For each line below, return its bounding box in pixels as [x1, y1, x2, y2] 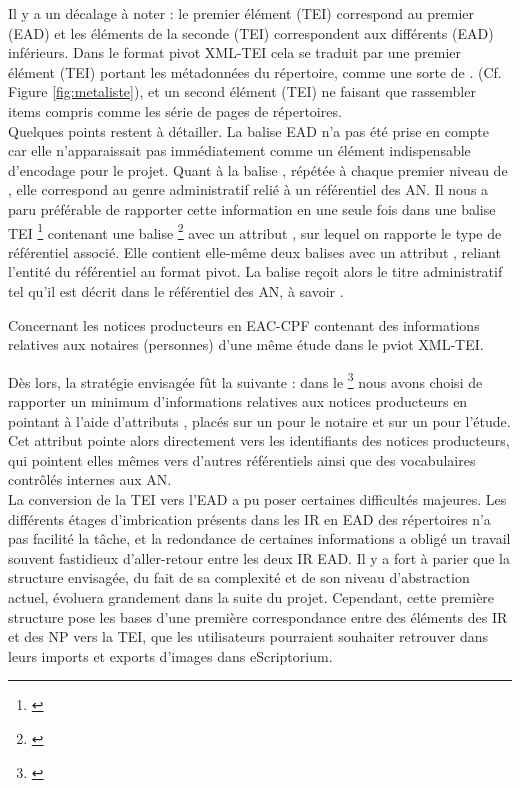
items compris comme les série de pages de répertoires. [8, 100, 342, 121]
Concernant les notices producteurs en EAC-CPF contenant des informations [8, 314, 480, 335]
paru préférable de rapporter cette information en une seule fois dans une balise [8, 198, 496, 219]
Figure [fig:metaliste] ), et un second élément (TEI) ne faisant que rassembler [8, 81, 476, 102]
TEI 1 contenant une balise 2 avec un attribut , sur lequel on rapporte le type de [8, 219, 502, 243]
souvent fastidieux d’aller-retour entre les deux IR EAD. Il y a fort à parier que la [8, 547, 510, 568]
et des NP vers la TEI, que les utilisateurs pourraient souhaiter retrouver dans [8, 626, 488, 647]
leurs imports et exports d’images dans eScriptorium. [8, 645, 333, 666]
